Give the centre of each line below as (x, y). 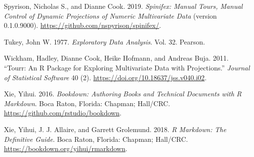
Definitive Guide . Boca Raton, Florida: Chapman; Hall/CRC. (96, 139)
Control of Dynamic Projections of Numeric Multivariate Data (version (110, 15)
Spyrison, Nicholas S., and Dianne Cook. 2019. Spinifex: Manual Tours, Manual (123, 6)
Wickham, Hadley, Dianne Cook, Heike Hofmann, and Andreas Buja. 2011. (116, 58)
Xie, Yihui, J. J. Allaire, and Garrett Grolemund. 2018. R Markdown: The (115, 129)
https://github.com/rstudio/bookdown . (63, 113)
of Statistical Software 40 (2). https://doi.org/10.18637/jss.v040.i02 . (105, 77)
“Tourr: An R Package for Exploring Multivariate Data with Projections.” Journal (127, 67)
